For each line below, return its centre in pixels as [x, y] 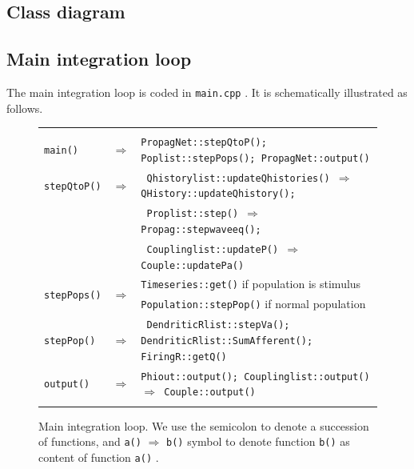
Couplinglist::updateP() [213, 249]
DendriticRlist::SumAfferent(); [227, 341]
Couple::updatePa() [193, 265]
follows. [25, 108]
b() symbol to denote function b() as [258, 441]
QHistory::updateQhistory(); [218, 194]
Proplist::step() [193, 214]
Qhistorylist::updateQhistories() [238, 178]
